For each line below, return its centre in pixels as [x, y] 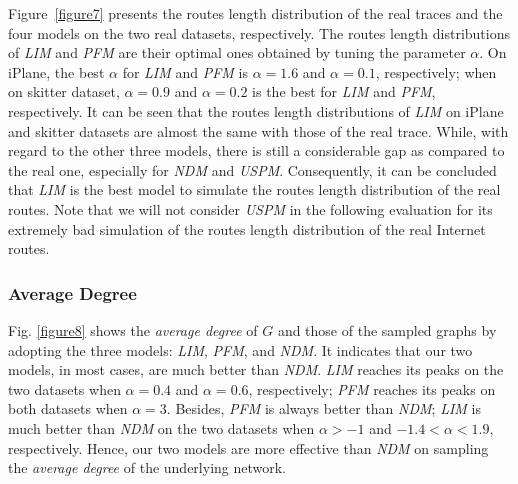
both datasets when [68, 408]
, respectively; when [436, 71]
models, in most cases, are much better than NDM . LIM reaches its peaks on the [256, 369]
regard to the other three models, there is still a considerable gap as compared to [256, 150]
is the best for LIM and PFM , [344, 91]
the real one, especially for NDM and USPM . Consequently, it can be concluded [252, 169]
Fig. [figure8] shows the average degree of [133, 329]
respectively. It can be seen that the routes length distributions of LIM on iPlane [256, 110]
